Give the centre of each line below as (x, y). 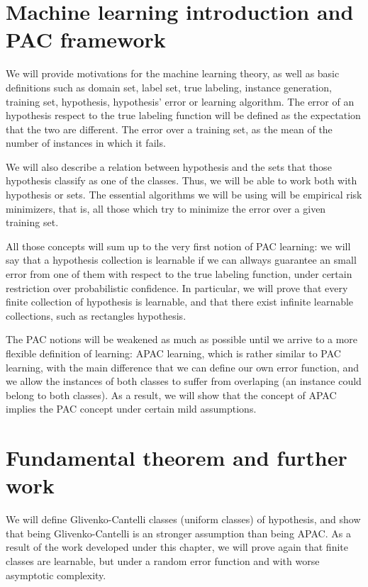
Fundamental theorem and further (177, 458)
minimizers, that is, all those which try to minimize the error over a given (166, 208)
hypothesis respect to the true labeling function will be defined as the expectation (183, 115)
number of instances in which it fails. (86, 143)
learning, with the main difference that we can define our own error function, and (183, 367)
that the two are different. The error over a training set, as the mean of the (169, 129)
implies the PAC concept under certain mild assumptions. (131, 409)
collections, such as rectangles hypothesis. (96, 315)
